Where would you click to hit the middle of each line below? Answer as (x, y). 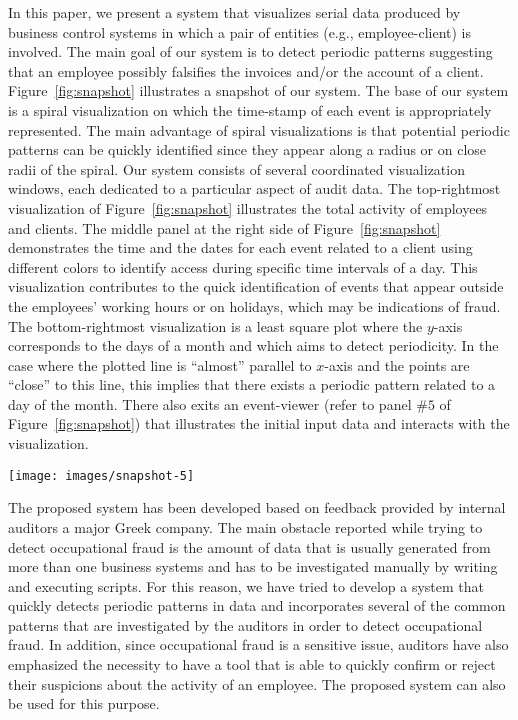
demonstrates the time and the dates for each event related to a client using (240, 247)
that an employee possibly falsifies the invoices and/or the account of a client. (246, 70)
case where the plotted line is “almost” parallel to (160, 364)
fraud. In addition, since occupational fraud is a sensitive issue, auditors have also (258, 644)
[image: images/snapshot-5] (101, 475)
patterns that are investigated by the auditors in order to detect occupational (245, 624)
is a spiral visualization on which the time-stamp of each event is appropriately (250, 109)
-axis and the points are (397, 364)
